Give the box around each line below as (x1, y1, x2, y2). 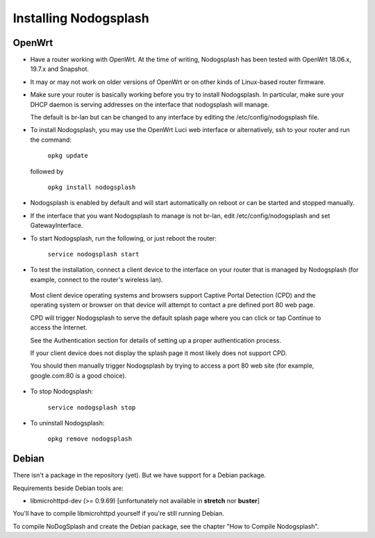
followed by (30, 167, 64, 175)
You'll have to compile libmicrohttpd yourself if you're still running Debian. (12, 510, 224, 518)
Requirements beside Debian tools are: (12, 484, 124, 492)
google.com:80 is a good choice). (30, 371, 127, 380)
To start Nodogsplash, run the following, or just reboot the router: (30, 234, 217, 243)
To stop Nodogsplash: (30, 387, 94, 396)
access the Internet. (30, 323, 87, 332)
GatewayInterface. (30, 221, 83, 229)
